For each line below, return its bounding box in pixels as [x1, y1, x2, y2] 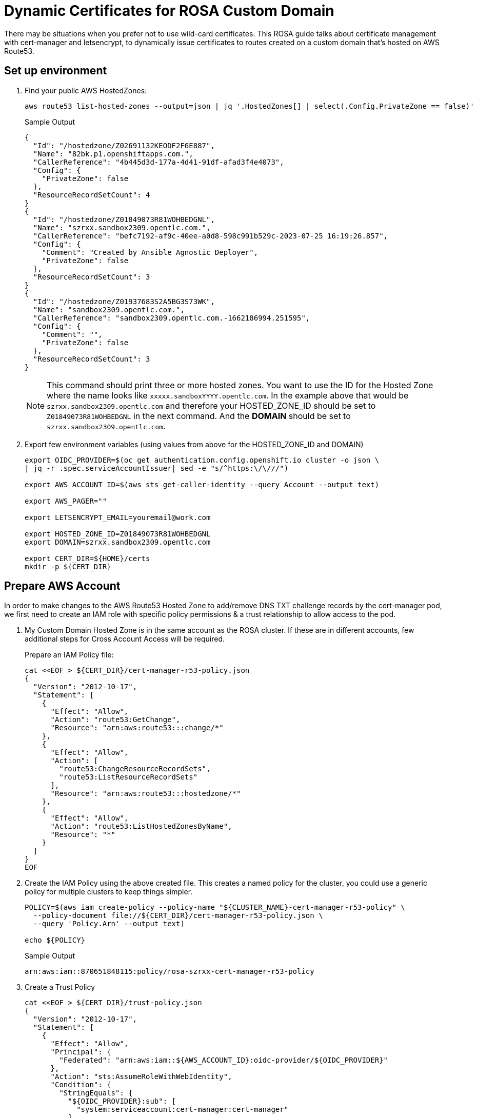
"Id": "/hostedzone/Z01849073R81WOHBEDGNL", [33, 215, 215, 224]
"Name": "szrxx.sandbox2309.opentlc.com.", [33, 223, 211, 232]
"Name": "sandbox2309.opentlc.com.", [33, 305, 185, 314]
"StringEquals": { [59, 1089, 133, 1097]
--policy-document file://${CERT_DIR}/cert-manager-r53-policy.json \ [33, 911, 323, 920]
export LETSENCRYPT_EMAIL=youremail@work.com [25, 513, 211, 522]
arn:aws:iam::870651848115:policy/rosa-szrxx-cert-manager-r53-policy [25, 967, 314, 976]
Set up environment [4, 64, 107, 77]
